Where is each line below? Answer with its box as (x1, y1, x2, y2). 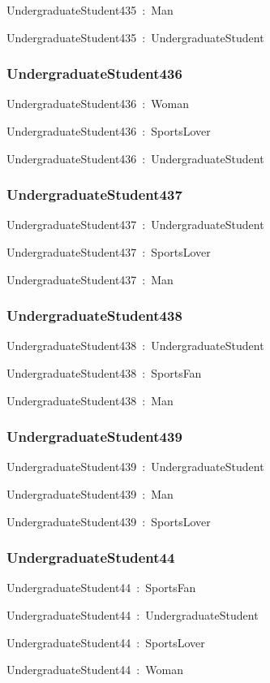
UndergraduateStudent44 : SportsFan (6, 579, 196, 596)
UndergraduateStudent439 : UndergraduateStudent (6, 458, 264, 475)
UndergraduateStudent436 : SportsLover (6, 123, 211, 139)
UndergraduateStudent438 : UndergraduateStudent (6, 337, 264, 354)
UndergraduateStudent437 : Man (6, 270, 174, 287)
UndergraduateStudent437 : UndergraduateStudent (6, 216, 264, 233)
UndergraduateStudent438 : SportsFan (6, 365, 202, 381)
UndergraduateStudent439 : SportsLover (6, 512, 211, 530)
